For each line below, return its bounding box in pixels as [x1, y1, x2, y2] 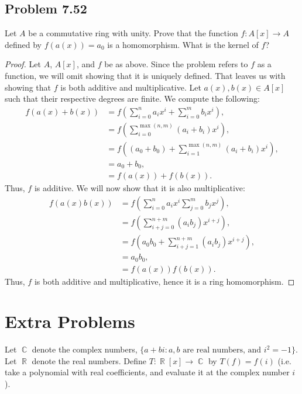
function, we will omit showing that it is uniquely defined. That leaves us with [5, 69, 286, 81]
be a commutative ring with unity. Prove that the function [28, 27, 238, 39]
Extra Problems [5, 309, 135, 333]
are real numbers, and [183, 346, 262, 355]
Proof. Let [5, 58, 41, 70]
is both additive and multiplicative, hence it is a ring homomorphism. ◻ [34, 275, 295, 287]
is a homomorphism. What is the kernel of [107, 38, 259, 50]
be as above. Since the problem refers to [104, 58, 248, 70]
